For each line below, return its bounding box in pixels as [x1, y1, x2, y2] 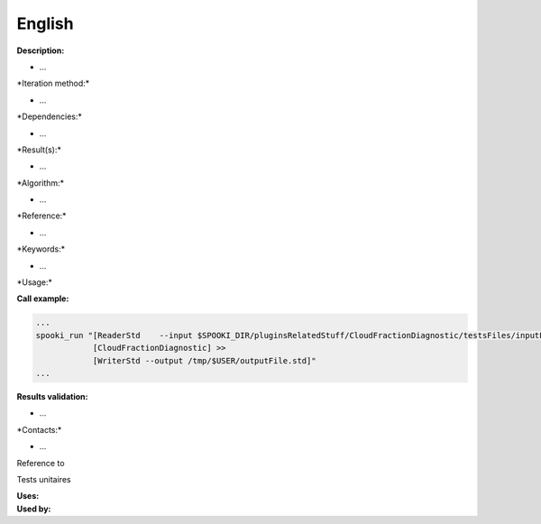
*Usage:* [16, 277, 53, 288]
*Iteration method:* [16, 78, 90, 89]
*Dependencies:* [16, 111, 83, 122]
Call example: [16, 293, 69, 304]
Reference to [16, 457, 65, 468]
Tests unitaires [16, 473, 71, 484]
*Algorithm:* [16, 177, 65, 188]
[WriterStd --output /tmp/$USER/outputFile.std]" [92, 355, 316, 365]
